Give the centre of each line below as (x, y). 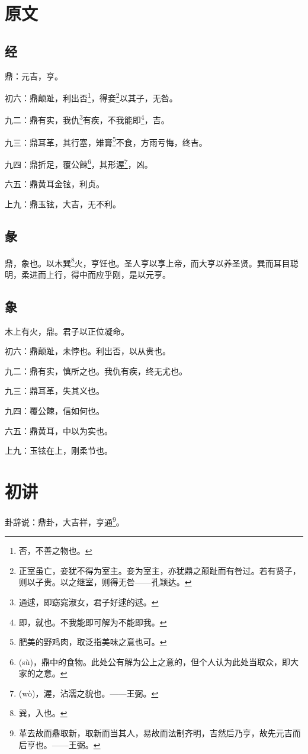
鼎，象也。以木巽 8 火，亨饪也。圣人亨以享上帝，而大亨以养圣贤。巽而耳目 (147, 262)
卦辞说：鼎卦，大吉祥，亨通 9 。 (65, 521)
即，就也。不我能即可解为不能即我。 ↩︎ (93, 622)
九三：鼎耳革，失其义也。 (54, 391)
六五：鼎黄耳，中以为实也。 (59, 430)
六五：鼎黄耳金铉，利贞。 (54, 184)
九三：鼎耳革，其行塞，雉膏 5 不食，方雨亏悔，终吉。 (106, 141)
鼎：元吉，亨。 (34, 76)
